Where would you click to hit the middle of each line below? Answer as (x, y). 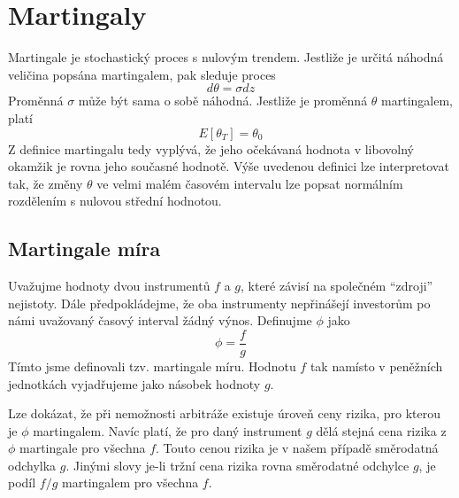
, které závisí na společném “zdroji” (337, 286)
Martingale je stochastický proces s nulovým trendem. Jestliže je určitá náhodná (226, 57)
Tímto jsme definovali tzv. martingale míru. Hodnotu (152, 366)
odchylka (32, 465)
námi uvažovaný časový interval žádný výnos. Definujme (160, 320)
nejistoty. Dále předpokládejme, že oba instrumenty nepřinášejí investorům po (219, 303)
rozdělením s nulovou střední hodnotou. (115, 201)
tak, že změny (46, 183)
